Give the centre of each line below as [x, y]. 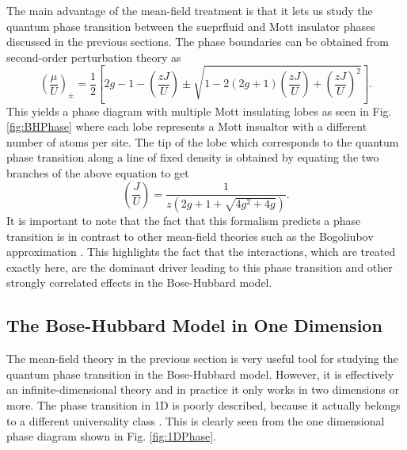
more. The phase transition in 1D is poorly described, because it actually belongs [203, 405]
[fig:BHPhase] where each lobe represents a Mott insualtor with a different [187, 126]
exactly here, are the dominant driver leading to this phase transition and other [200, 267]
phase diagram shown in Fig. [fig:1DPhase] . [111, 436]
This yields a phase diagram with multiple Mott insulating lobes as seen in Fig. [199, 111]
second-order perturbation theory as [94, 57]
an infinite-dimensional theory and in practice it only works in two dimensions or [203, 389]
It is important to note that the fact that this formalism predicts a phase [184, 221]
